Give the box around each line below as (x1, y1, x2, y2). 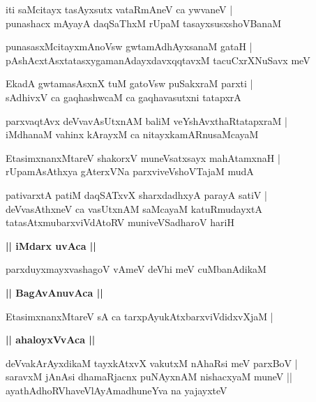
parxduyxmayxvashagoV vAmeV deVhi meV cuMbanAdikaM (6, 262, 266, 276)
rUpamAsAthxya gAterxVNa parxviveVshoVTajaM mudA (6, 164, 254, 179)
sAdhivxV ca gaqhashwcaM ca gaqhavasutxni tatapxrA (6, 89, 241, 104)
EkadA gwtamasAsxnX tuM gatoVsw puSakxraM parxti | (6, 76, 253, 91)
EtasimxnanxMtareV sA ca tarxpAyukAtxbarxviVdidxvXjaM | (6, 308, 273, 323)
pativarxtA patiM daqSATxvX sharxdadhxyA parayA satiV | (6, 187, 267, 202)
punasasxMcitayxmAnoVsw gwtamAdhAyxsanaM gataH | (6, 39, 253, 54)
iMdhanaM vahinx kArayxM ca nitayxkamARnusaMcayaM (6, 127, 259, 142)
